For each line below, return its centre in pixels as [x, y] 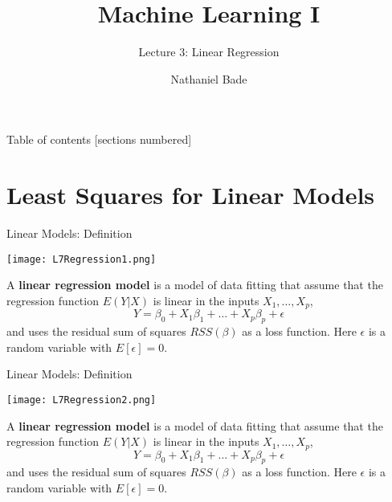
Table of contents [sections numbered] [99, 139]
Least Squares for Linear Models [191, 195]
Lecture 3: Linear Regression [209, 52]
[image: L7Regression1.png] [82, 259]
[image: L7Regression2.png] [82, 400]
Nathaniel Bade [209, 78]
